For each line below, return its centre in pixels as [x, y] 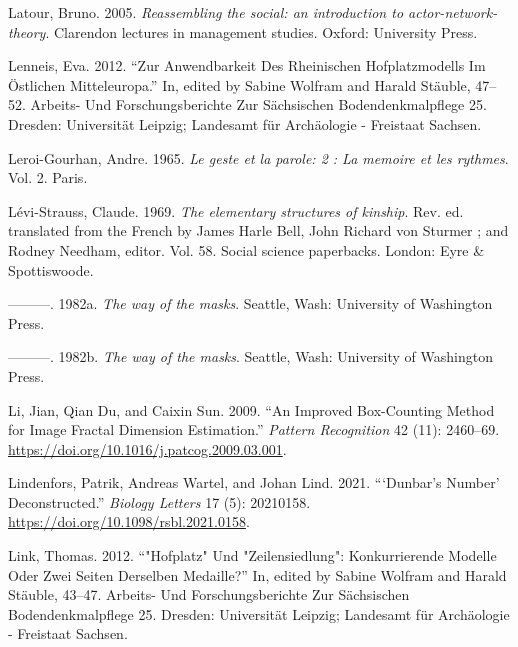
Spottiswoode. [51, 269]
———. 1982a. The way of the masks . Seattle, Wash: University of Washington [250, 303]
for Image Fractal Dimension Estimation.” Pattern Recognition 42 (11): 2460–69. [254, 429]
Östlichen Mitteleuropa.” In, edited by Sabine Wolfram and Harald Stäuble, [239, 84]
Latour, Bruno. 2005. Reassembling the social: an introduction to [206, 12]
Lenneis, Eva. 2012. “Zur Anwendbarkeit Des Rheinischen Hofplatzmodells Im [247, 65]
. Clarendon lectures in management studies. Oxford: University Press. [261, 31]
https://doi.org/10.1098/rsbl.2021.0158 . [129, 521]
